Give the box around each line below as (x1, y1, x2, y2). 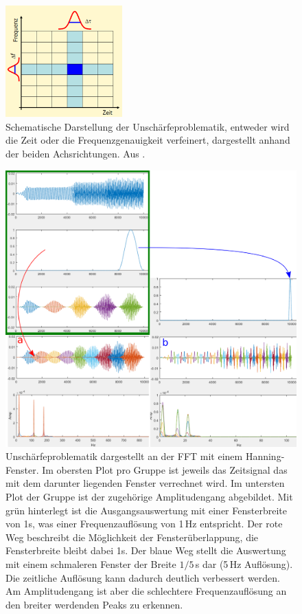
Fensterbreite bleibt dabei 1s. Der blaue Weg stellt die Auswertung (5, 543, 286, 558)
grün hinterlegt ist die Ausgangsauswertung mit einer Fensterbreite (5, 503, 287, 517)
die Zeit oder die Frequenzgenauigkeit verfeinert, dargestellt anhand (5, 133, 290, 147)
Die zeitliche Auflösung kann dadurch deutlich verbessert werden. (5, 570, 280, 584)
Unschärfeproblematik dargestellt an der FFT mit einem (5, 449, 243, 463)
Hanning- (245, 449, 285, 463)
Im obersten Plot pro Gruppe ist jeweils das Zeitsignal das (42, 462, 288, 476)
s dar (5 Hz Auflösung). (195, 557, 293, 571)
